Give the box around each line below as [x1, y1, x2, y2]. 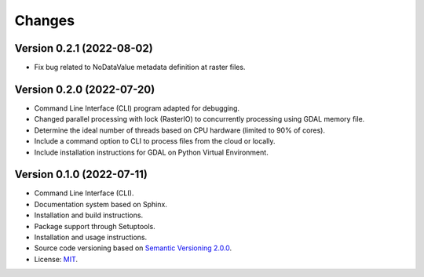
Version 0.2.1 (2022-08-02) [14, 42, 153, 55]
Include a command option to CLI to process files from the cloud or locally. [34, 137, 276, 146]
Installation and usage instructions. [34, 232, 148, 242]
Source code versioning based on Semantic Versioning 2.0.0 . [34, 243, 232, 253]
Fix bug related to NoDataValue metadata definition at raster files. [34, 63, 246, 72]
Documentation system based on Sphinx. [34, 199, 168, 209]
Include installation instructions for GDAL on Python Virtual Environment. [34, 148, 269, 157]
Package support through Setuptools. [34, 221, 156, 231]
